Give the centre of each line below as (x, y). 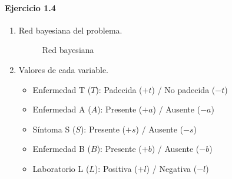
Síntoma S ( (54, 129)
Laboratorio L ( (61, 168)
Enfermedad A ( (62, 109)
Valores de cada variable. (64, 69)
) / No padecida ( (183, 89)
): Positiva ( (116, 168)
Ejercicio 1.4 (30, 7)
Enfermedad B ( (62, 149)
